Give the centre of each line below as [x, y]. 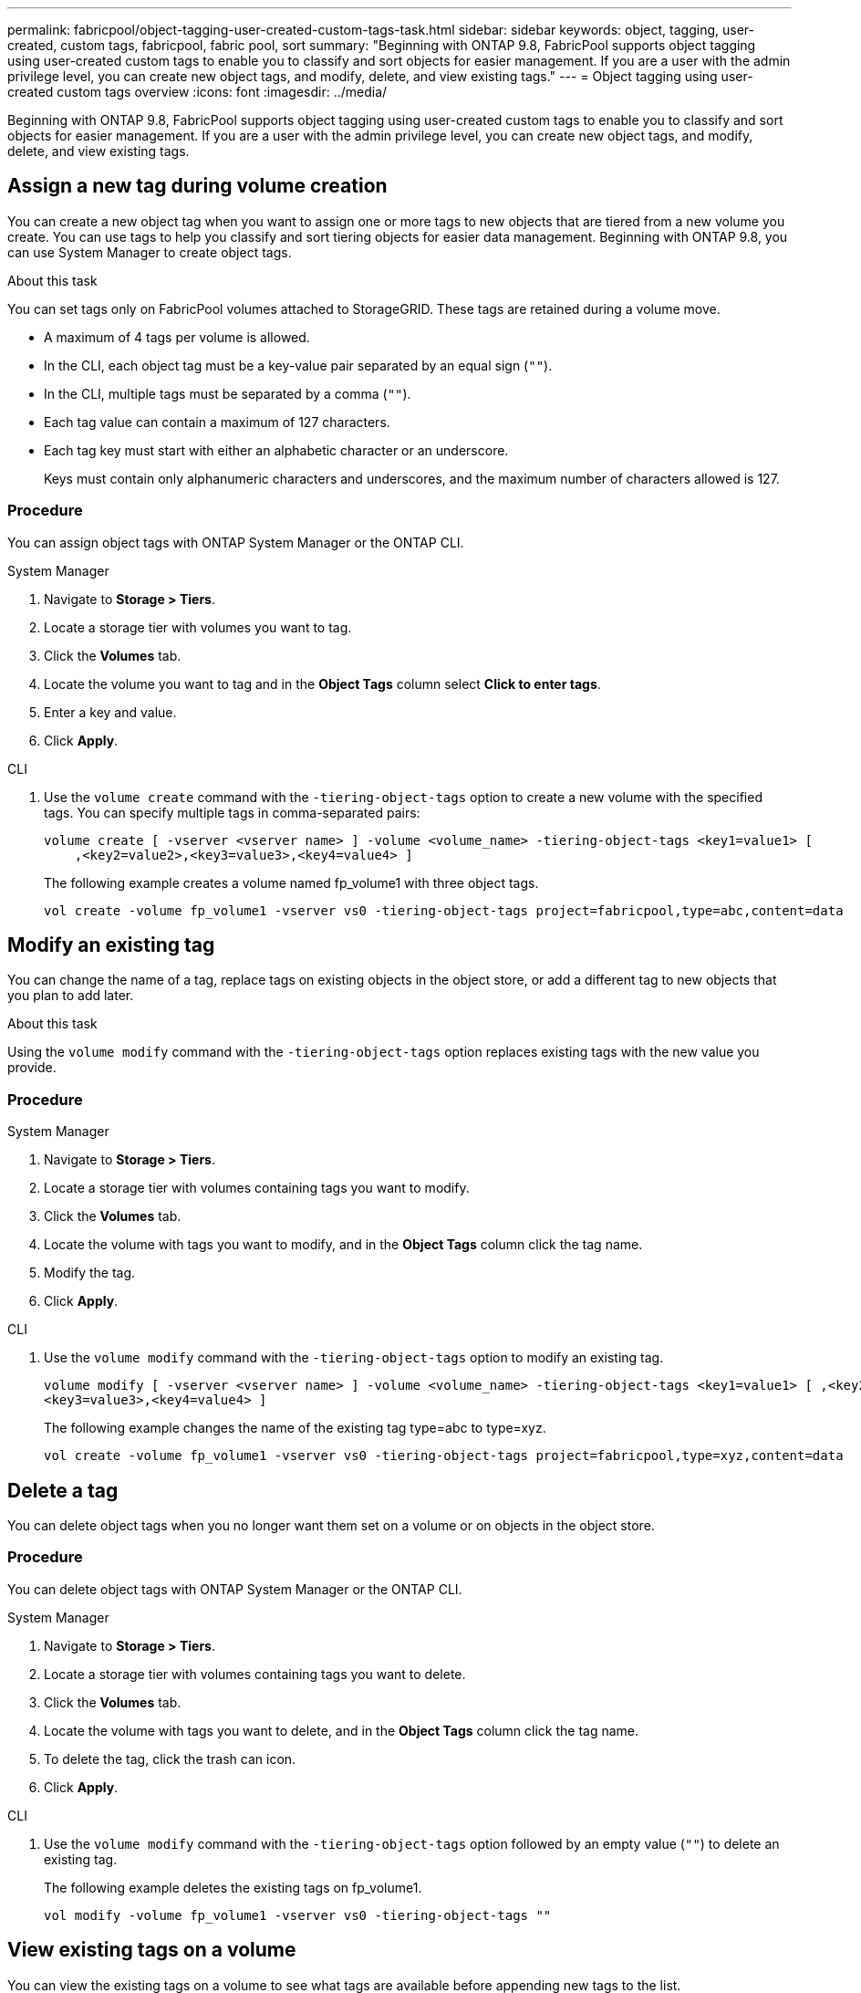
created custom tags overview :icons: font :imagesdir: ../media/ [197, 92]
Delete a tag [63, 1490]
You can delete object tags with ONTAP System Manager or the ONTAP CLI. [235, 1589]
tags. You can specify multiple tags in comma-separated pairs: [232, 812]
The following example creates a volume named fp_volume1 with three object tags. [291, 882]
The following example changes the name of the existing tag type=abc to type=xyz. [295, 1428]
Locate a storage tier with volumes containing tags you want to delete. [255, 1674]
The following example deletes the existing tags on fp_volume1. [233, 1887]
